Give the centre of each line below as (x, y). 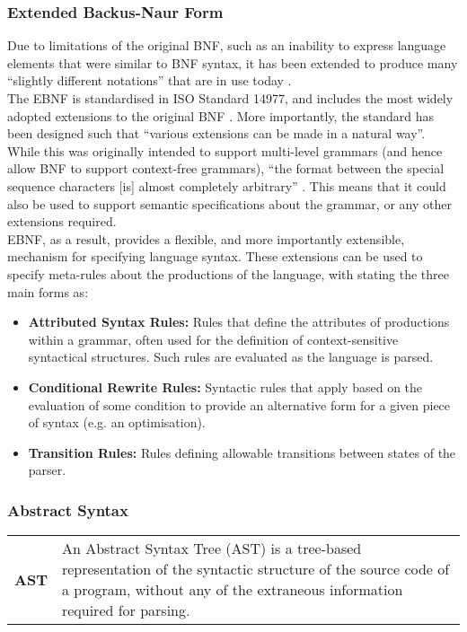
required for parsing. (126, 610)
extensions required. (62, 221)
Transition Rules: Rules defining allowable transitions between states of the (242, 452)
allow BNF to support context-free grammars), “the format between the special (226, 168)
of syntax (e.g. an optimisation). (117, 422)
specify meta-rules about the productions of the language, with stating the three (229, 273)
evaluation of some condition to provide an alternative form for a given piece (239, 404)
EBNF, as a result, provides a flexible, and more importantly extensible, (206, 238)
